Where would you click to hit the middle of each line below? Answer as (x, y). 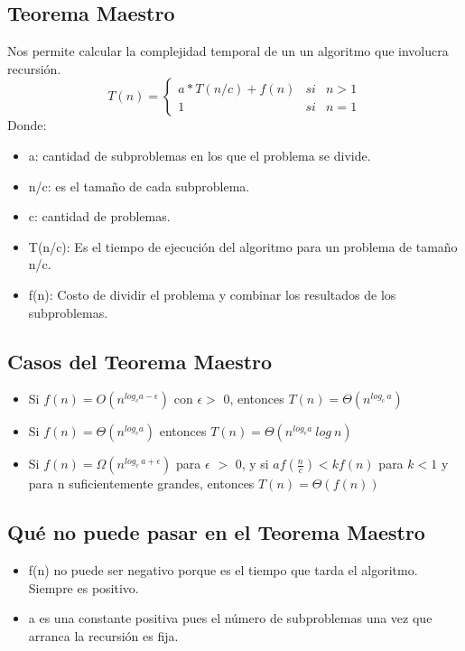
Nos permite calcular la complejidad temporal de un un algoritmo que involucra (228, 51)
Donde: (27, 125)
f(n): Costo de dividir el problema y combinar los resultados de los (212, 294)
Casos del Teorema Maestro (140, 361)
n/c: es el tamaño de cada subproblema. (139, 186)
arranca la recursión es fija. (103, 635)
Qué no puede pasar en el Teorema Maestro (216, 532)
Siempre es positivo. (84, 587)
